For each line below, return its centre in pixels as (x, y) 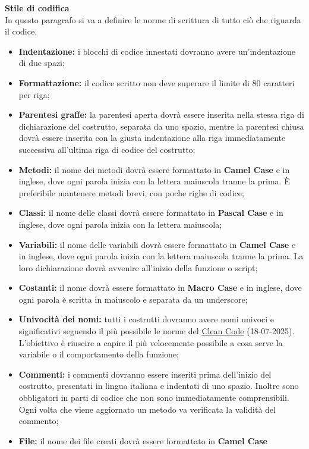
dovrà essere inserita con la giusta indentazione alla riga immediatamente (152, 138)
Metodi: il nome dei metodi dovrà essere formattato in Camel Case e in (154, 169)
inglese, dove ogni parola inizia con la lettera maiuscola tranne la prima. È (154, 181)
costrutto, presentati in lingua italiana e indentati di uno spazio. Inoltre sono (159, 386)
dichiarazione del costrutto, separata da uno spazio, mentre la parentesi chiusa (161, 126)
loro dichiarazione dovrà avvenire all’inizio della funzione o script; (138, 267)
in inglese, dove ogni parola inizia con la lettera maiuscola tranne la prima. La (161, 256)
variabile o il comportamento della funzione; (99, 354)
